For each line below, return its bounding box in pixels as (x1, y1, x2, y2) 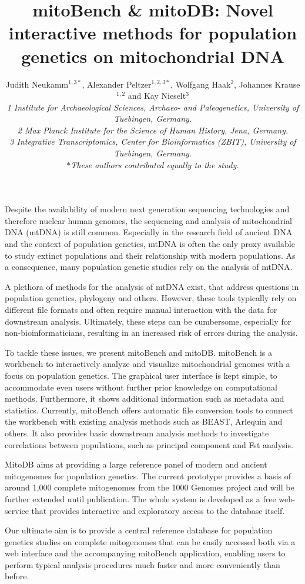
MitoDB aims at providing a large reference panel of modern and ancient (5, 458, 267, 470)
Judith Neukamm (5, 78, 69, 90)
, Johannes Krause (234, 78, 300, 90)
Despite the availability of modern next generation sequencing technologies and (5, 203, 290, 215)
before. (5, 570, 29, 582)
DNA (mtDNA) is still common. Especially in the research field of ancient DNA (5, 226, 293, 238)
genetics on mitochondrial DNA (21, 44, 284, 68)
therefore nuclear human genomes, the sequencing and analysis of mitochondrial (5, 214, 292, 226)
